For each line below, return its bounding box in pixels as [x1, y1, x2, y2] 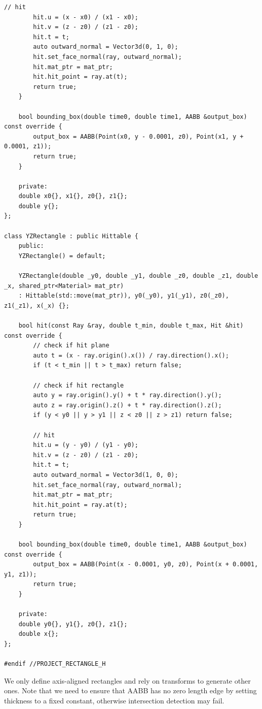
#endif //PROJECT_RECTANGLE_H [4, 660, 106, 668]
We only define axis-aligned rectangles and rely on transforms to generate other [4, 675, 251, 686]
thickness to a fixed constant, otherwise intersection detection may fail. [4, 695, 224, 705]
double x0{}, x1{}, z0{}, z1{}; [18, 192, 128, 200]
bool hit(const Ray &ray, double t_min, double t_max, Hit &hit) [18, 322, 244, 329]
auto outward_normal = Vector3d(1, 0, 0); [33, 471, 178, 478]
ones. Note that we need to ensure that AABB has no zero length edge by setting [4, 685, 257, 696]
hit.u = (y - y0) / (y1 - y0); [33, 441, 138, 449]
